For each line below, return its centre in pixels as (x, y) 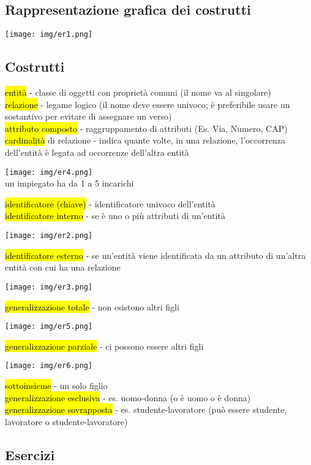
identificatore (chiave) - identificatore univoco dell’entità (110, 203)
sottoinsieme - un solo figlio (56, 386)
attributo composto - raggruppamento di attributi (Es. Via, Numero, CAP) (146, 128)
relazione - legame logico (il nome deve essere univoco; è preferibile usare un (148, 104)
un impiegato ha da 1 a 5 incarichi (69, 183)
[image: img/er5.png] (49, 327)
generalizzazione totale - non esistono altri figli (92, 306)
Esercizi (30, 454)
